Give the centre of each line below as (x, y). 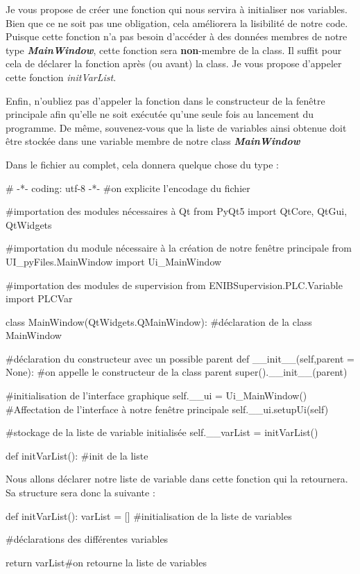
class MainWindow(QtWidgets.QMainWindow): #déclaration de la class (159, 321)
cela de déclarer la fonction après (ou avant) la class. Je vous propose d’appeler (174, 63)
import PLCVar (39, 298)
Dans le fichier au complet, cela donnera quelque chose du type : (142, 164)
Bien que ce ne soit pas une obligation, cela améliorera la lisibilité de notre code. (177, 23)
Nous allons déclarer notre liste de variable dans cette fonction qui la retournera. (177, 479)
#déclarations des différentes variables (87, 539)
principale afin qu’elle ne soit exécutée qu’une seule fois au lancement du (160, 114)
